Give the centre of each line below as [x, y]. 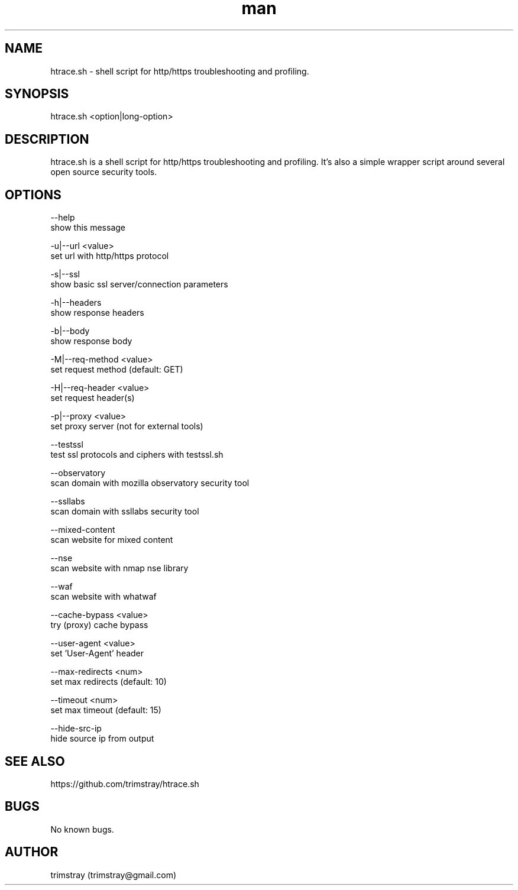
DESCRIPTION [47, 139]
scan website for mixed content [112, 540]
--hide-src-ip [76, 729]
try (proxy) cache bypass [99, 625]
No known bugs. [82, 829]
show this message [88, 228]
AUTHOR [32, 852]
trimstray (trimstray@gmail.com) [114, 875]
